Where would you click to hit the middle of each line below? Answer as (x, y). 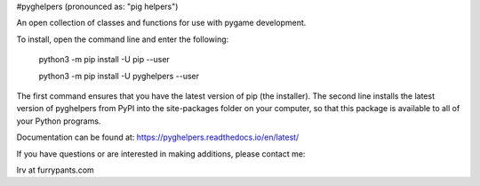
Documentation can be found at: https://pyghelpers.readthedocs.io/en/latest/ (158, 137)
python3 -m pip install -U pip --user (104, 60)
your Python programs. (59, 121)
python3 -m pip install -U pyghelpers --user (119, 76)
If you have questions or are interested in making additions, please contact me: (161, 154)
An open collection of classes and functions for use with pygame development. (161, 23)
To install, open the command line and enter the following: (123, 39)
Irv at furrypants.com (56, 170)
